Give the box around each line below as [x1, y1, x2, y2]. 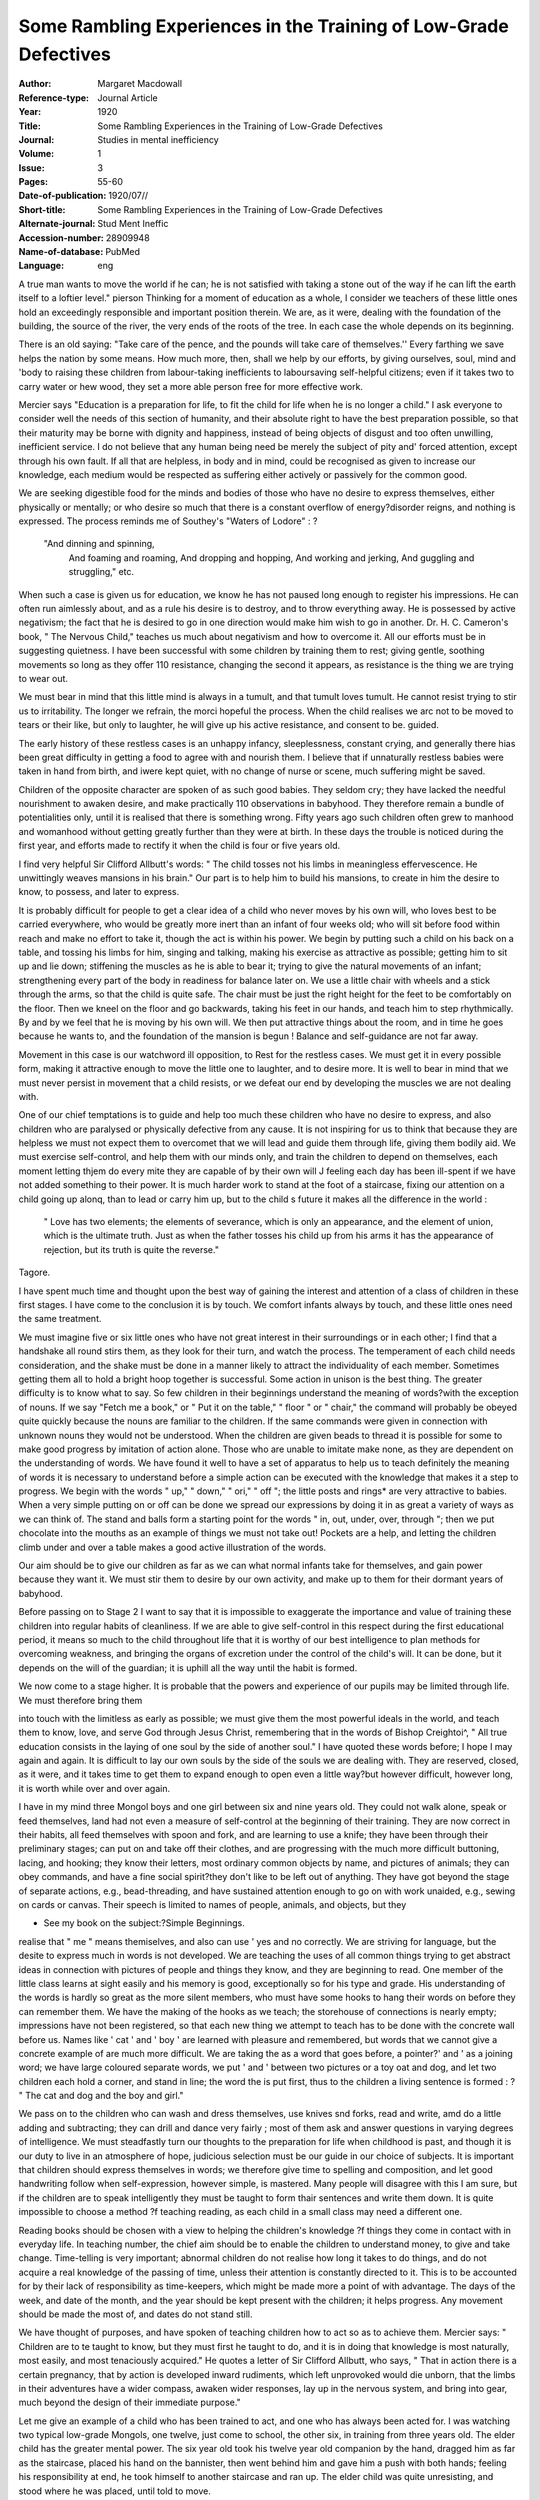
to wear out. [18, 672, 69, 684]
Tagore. [18, 1266, 51, 1279]
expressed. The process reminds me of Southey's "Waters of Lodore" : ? [18, 515, 318, 527]
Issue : [18, 161, 45, 174]
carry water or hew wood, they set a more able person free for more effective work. [18, 380, 364, 392]
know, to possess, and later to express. [18, 886, 180, 898]
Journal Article [97, 91, 159, 104]
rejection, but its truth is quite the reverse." [43, 1243, 220, 1255]
